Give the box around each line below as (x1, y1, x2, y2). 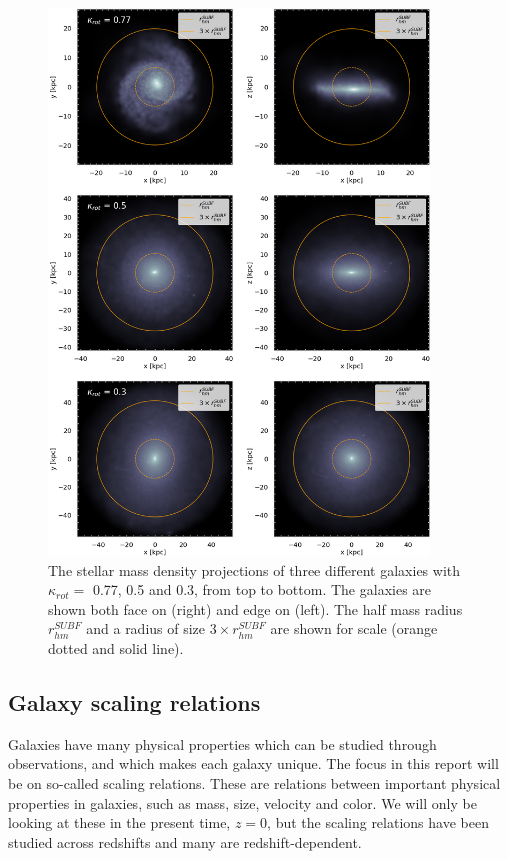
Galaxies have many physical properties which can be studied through (8, 733, 437, 754)
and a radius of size (86, 618, 206, 639)
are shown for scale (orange (270, 618, 438, 639)
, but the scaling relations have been (267, 812, 489, 833)
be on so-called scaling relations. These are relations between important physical (8, 772, 501, 793)
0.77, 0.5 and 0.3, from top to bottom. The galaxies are (92, 579, 432, 600)
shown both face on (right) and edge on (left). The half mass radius (48, 598, 463, 619)
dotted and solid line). (48, 638, 184, 658)
